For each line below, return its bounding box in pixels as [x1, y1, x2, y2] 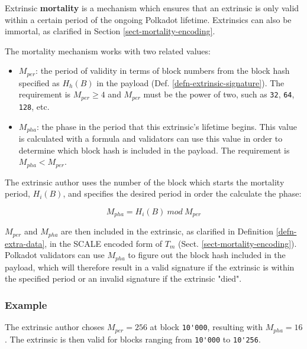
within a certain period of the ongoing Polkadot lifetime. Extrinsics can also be [5, 13, 292, 25]
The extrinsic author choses [5, 321, 105, 333]
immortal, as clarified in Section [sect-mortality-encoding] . [5, 25, 215, 37]
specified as [18, 76, 60, 89]
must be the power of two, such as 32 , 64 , [143, 88, 295, 100]
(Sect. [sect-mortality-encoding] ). [178, 237, 297, 249]
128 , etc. [18, 100, 50, 112]
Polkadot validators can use [5, 249, 105, 261]
